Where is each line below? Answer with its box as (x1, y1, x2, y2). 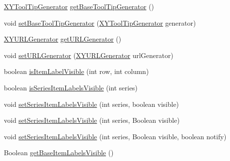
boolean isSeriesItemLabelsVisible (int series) (4, 82, 138, 92)
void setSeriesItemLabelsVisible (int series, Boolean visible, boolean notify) (4, 131, 227, 141)
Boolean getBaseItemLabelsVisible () (4, 147, 114, 158)
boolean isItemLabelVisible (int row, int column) (4, 66, 149, 76)
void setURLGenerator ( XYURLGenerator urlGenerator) (4, 50, 173, 60)
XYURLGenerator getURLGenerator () (4, 34, 122, 44)
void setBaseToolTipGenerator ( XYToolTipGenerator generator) (4, 17, 196, 28)
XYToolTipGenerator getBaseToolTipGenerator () (4, 1, 154, 11)
